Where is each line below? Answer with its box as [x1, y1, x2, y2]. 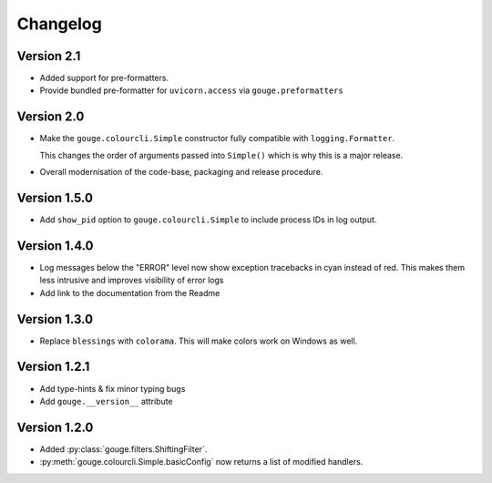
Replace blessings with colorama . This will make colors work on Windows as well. [39, 335, 358, 346]
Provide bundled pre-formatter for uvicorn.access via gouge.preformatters [39, 85, 343, 96]
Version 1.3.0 [16, 311, 94, 327]
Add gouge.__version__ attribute [39, 396, 173, 406]
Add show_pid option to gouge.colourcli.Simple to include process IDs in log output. [39, 214, 377, 225]
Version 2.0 [16, 109, 85, 125]
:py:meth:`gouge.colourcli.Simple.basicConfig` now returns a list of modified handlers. [39, 457, 364, 468]
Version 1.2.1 [16, 359, 90, 375]
